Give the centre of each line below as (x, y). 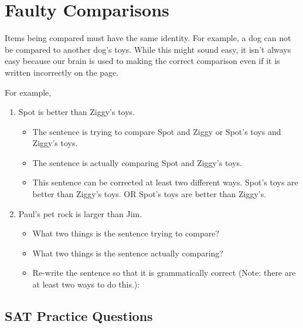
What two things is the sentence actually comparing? (128, 253)
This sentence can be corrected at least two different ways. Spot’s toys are (165, 182)
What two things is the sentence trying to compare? (126, 233)
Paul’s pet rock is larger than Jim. (80, 213)
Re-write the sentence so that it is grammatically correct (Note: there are (164, 273)
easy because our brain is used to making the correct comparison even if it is (142, 61)
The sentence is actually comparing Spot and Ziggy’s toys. (137, 162)
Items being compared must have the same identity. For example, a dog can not (148, 38)
